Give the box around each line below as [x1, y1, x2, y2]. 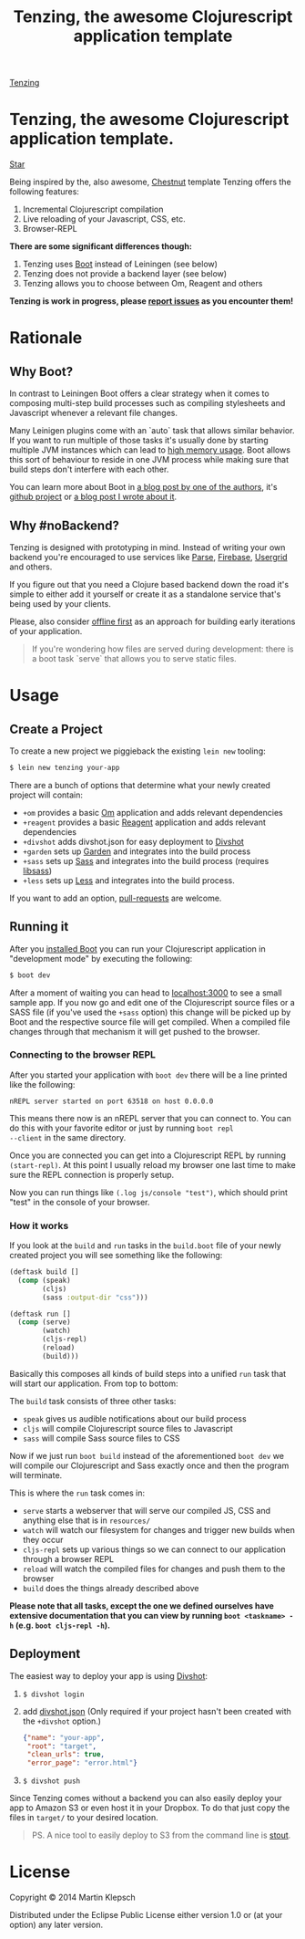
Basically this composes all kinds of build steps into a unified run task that [9, 1368, 287, 1379]
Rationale [9, 328, 83, 349]
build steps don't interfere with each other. [9, 464, 169, 475]
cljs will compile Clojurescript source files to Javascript [22, 1423, 234, 1433]
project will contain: [9, 789, 84, 800]
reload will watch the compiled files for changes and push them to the [22, 1563, 286, 1574]
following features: [9, 186, 80, 197]
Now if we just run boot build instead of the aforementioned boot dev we [9, 1450, 285, 1461]
